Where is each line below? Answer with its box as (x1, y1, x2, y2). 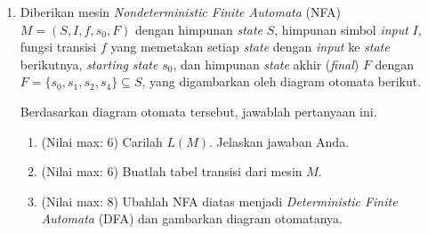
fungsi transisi (20, 37, 97, 56)
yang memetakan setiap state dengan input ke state (110, 37, 390, 56)
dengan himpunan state (135, 20, 263, 38)
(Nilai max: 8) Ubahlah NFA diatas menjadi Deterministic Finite (41, 191, 398, 210)
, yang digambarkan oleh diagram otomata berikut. (141, 72, 422, 91)
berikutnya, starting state (20, 54, 158, 73)
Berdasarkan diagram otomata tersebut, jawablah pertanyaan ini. (20, 101, 377, 120)
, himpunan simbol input (274, 20, 408, 38)
